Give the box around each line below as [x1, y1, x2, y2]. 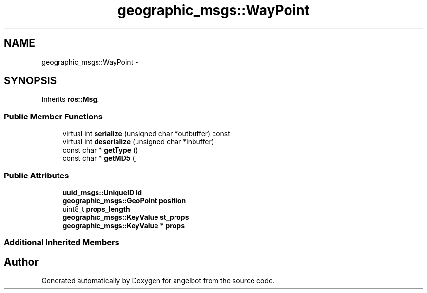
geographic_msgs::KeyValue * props [62, 221, 185, 230]
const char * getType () [62, 146, 138, 155]
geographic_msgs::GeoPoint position [62, 196, 186, 205]
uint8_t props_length [62, 204, 130, 213]
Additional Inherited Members [4, 237, 119, 248]
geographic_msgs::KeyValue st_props [62, 213, 189, 221]
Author [4, 255, 39, 268]
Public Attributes [4, 170, 69, 180]
